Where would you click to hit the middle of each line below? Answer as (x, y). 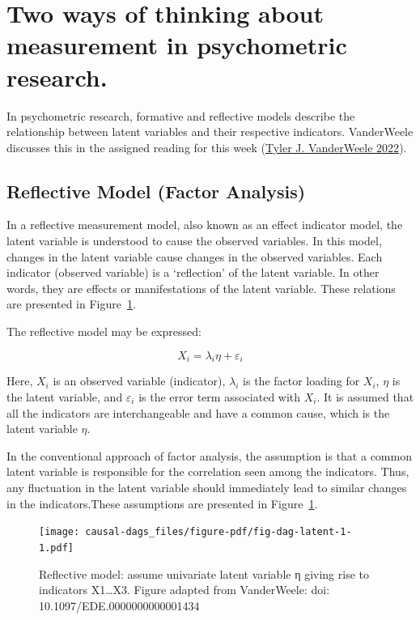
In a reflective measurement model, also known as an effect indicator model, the (205, 225)
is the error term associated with (220, 397)
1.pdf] (56, 548)
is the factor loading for (301, 381)
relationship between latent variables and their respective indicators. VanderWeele (210, 132)
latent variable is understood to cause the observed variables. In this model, (194, 241)
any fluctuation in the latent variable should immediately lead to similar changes (207, 487)
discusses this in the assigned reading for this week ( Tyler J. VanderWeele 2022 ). (207, 147)
